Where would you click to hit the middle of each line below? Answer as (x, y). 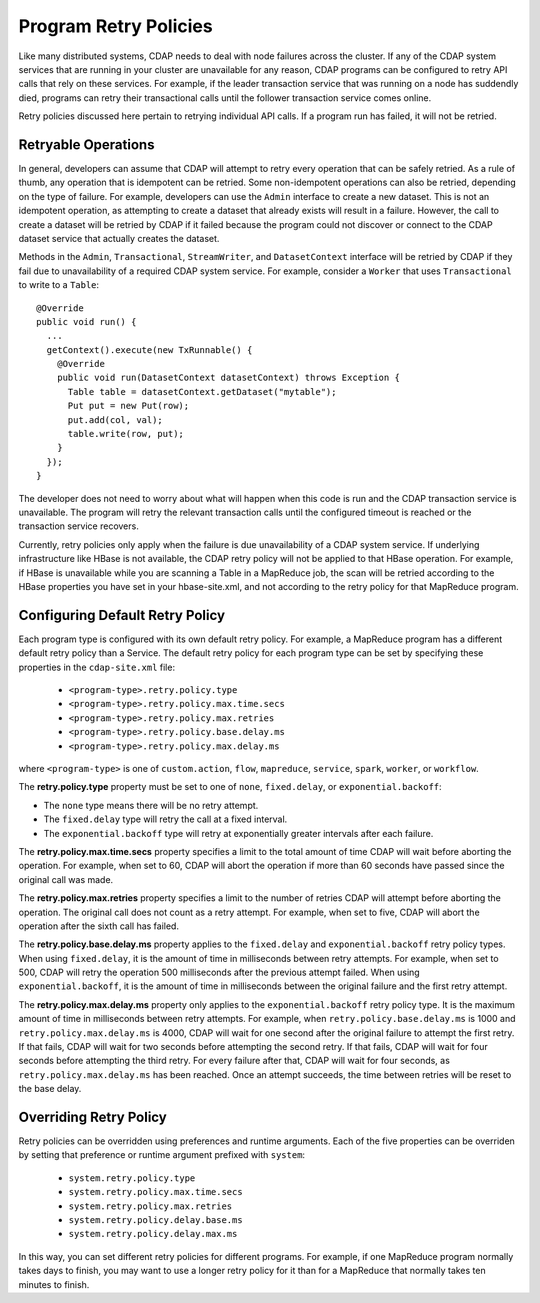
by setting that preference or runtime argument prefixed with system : (161, 1155)
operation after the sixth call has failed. (99, 926)
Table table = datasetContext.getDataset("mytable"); (202, 391)
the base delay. (50, 1089)
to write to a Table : (59, 285)
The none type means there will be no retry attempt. (151, 805)
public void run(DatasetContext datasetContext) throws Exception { (228, 378)
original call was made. (66, 879)
